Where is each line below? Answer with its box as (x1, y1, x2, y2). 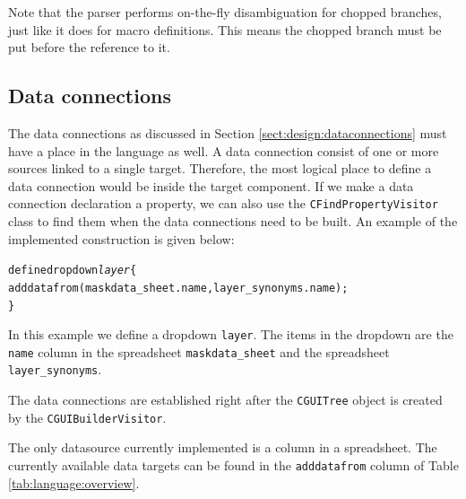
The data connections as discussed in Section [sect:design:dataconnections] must (8, 123, 447, 142)
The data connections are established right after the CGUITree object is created (8, 390, 443, 409)
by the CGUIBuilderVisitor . (8, 407, 167, 426)
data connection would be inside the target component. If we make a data (8, 176, 414, 195)
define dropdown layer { (8, 264, 137, 277)
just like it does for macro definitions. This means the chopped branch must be (8, 20, 442, 39)
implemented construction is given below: (8, 229, 235, 248)
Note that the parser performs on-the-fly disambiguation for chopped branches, (8, 3, 442, 21)
